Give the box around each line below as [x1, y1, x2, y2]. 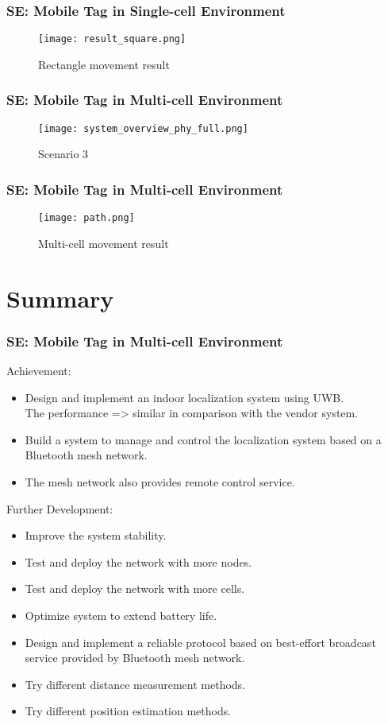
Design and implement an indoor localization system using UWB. [25, 389, 344, 405]
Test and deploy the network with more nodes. [25, 553, 252, 570]
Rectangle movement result [38, 56, 170, 72]
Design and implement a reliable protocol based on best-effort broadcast [25, 633, 376, 650]
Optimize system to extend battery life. [25, 606, 217, 623]
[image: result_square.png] [38, 33, 186, 45]
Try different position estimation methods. [25, 703, 232, 719]
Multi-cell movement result [38, 234, 169, 251]
